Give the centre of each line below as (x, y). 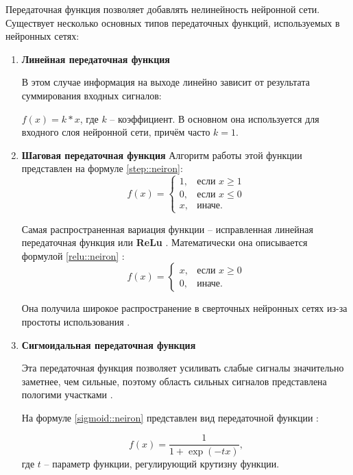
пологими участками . (67, 394)
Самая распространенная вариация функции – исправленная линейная (167, 229)
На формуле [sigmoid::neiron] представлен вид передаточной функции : (170, 417)
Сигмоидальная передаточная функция (109, 344)
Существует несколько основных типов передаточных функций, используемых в (173, 22)
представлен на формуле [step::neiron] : (102, 168)
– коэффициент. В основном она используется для (215, 118)
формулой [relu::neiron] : (73, 255)
